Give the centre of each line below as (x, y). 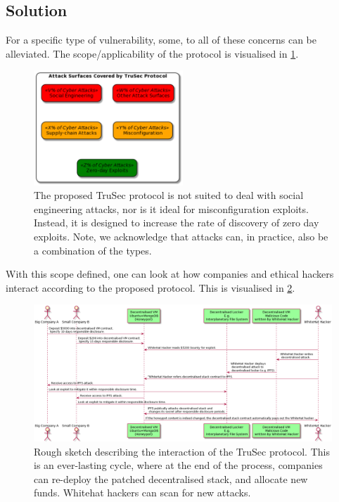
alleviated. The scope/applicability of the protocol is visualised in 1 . (152, 53)
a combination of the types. (93, 250)
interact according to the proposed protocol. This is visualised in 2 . (151, 287)
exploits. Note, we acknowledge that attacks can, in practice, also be (181, 236)
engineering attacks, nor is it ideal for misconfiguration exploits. (171, 208)
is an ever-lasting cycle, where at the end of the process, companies (178, 465)
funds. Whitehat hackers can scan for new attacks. (142, 493)
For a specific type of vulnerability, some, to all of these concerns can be (161, 40)
